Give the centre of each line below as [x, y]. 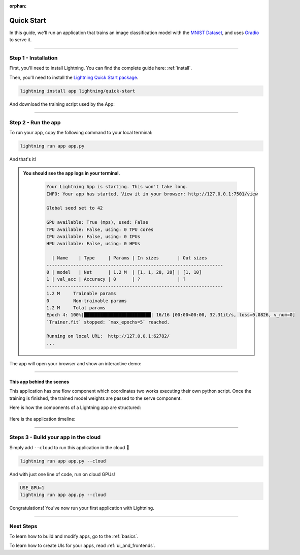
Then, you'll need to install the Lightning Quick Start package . [74, 77]
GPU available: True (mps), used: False [97, 222]
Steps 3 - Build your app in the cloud [55, 437]
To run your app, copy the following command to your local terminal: [81, 132]
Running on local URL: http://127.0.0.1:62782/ [108, 336]
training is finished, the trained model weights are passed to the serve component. [96, 398]
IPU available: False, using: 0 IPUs [93, 237]
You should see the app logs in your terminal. [72, 173]
